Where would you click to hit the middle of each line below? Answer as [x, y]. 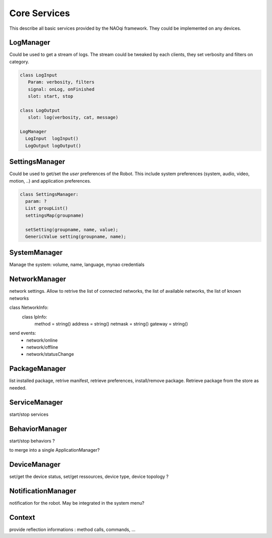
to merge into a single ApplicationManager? [55, 450]
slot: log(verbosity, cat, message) [73, 118]
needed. [18, 388]
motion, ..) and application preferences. [50, 181]
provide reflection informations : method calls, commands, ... [72, 529]
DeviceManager [35, 464]
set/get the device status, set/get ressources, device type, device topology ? [89, 476]
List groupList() [47, 208]
